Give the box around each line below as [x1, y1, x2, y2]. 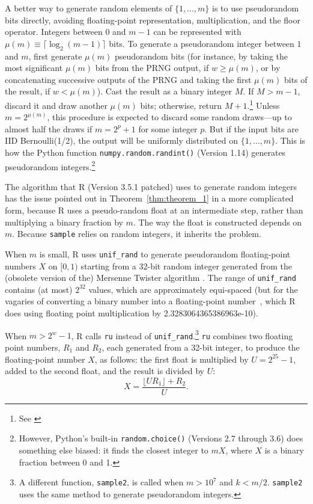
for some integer [138, 122, 198, 135]
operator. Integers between [5, 25, 103, 38]
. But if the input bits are [204, 122, 299, 135]
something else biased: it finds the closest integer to [19, 444, 208, 456]
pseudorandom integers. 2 [5, 158, 96, 173]
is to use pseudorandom [212, 2, 299, 14]
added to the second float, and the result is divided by [5, 364, 205, 377]
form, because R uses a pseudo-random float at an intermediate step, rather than [5, 204, 303, 217]
